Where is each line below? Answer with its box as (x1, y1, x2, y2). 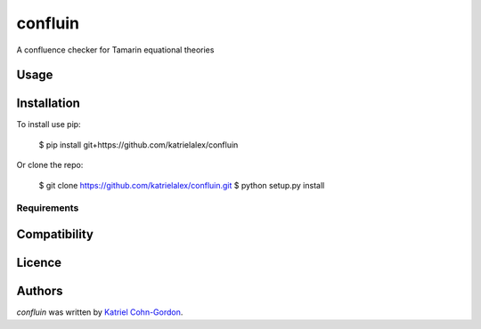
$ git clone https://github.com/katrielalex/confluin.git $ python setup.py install (38, 180, 325, 190)
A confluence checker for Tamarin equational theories (16, 44, 215, 55)
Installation (16, 96, 80, 111)
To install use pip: (16, 119, 81, 130)
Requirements (16, 202, 79, 214)
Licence (16, 255, 62, 270)
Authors (16, 284, 63, 299)
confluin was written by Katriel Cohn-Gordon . (16, 307, 183, 317)
